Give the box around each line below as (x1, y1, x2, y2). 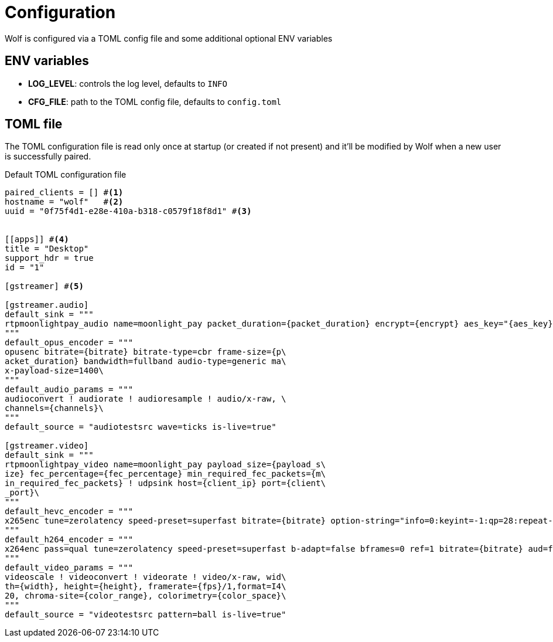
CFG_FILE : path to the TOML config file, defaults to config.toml (28, 96, 282, 107)
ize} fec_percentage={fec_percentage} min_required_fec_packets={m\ (5, 469, 326, 479)
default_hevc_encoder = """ (5, 507, 134, 517)
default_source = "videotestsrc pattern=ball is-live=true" (5, 610, 286, 620)
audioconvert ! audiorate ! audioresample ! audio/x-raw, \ (5, 394, 286, 404)
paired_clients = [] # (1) (5, 188, 124, 198)
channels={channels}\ (5, 403, 104, 413)
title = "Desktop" (5, 244, 89, 254)
